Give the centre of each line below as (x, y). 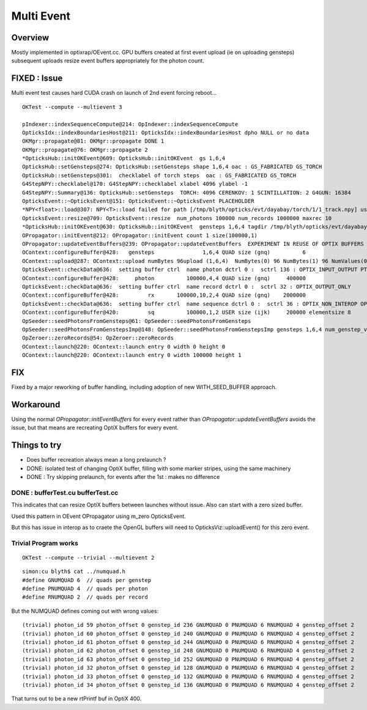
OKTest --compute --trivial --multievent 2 (88, 557)
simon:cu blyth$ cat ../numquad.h (74, 571)
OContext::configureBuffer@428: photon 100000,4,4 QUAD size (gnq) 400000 (164, 278)
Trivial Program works (45, 543)
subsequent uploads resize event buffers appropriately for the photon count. (108, 61)
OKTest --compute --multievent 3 (72, 107)
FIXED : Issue (37, 79)
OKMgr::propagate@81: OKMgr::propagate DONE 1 (93, 141)
